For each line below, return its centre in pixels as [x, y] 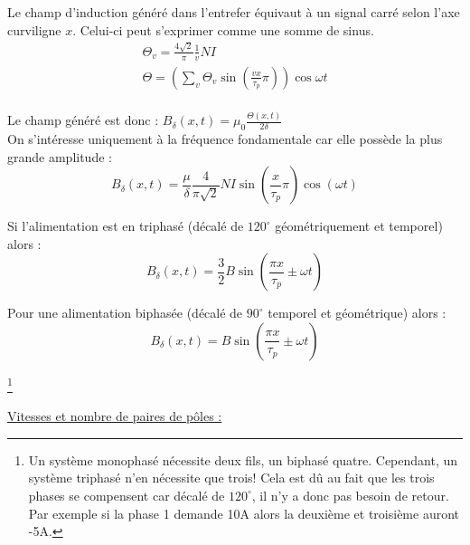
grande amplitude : [60, 156]
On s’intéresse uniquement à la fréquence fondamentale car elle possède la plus [225, 138]
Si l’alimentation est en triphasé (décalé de [126, 226]
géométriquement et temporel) [359, 226]
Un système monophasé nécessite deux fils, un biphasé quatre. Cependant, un [243, 459]
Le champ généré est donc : [83, 120]
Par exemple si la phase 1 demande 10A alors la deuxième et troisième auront [244, 513]
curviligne [34, 29]
